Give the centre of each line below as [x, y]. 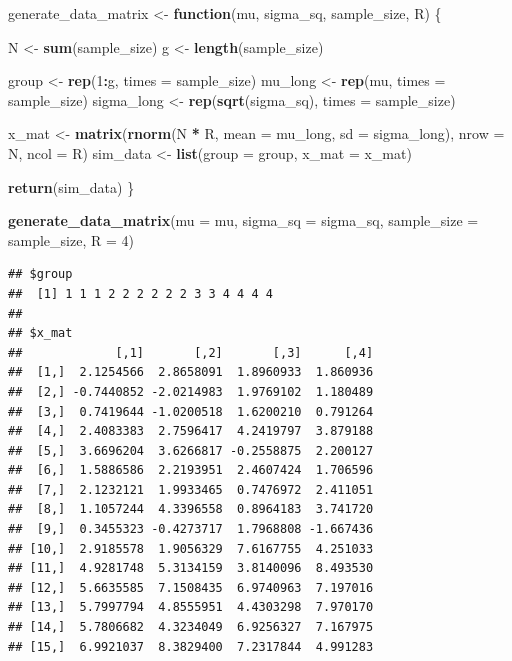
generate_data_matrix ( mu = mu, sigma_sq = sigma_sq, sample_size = [243, 220]
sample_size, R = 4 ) [71, 239]
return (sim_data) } [71, 186]
